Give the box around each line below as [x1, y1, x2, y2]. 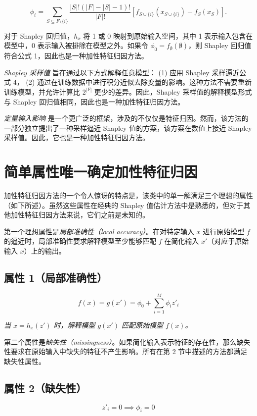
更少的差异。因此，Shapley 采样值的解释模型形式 [94, 86, 252, 97]
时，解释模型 [53, 319, 95, 330]
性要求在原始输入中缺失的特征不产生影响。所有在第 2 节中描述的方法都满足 [4, 346, 248, 357]
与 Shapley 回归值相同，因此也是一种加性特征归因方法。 [4, 96, 185, 106]
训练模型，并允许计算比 [4, 86, 80, 97]
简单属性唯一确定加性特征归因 [4, 161, 198, 182]
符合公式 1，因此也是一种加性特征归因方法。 [4, 51, 148, 61]
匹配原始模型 [122, 319, 164, 330]
